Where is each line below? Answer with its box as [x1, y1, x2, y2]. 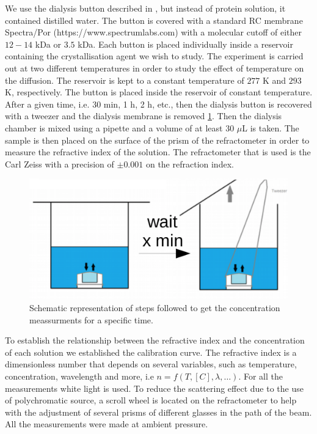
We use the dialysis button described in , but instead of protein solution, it [5, 2, 286, 14]
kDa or [35, 37, 62, 50]
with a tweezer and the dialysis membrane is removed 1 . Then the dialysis [5, 109, 282, 122]
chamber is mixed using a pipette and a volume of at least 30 [5, 121, 235, 134]
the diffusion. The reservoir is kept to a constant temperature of [5, 73, 244, 86]
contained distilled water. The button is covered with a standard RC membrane [5, 13, 303, 26]
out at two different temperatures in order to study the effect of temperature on [5, 61, 304, 74]
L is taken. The [242, 121, 299, 134]
